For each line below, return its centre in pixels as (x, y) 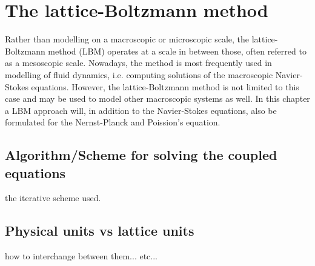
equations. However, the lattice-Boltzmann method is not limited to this (165, 86)
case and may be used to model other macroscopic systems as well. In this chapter (157, 98)
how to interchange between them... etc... (81, 256)
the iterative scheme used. (53, 198)
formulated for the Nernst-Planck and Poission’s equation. (113, 122)
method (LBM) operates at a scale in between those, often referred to (177, 51)
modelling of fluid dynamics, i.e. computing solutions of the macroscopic (139, 74)
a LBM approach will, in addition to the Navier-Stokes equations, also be (141, 110)
